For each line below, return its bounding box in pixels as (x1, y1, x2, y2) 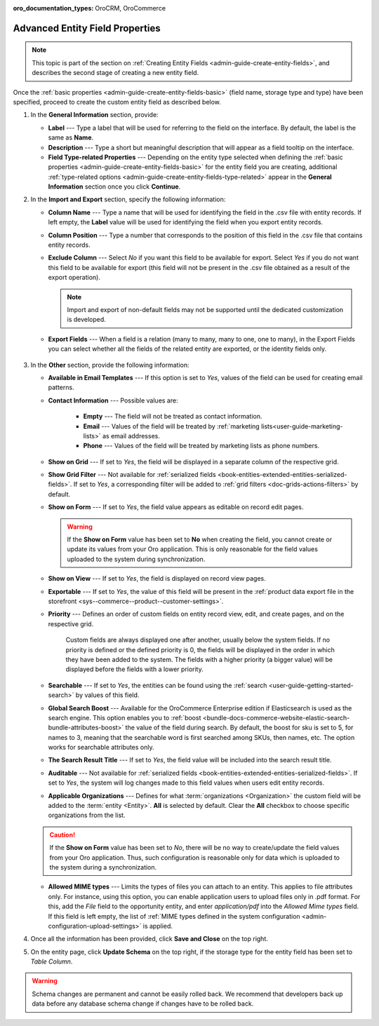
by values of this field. (75, 691, 140, 699)
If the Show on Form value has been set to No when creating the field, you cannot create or (67, 535, 333, 544)
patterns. (48, 383, 74, 392)
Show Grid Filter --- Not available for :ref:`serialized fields (48, 471, 217, 479)
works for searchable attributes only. (48, 743, 154, 752)
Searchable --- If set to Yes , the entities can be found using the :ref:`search (48, 681, 267, 689)
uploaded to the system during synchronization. (67, 555, 206, 563)
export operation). (48, 274, 101, 282)
